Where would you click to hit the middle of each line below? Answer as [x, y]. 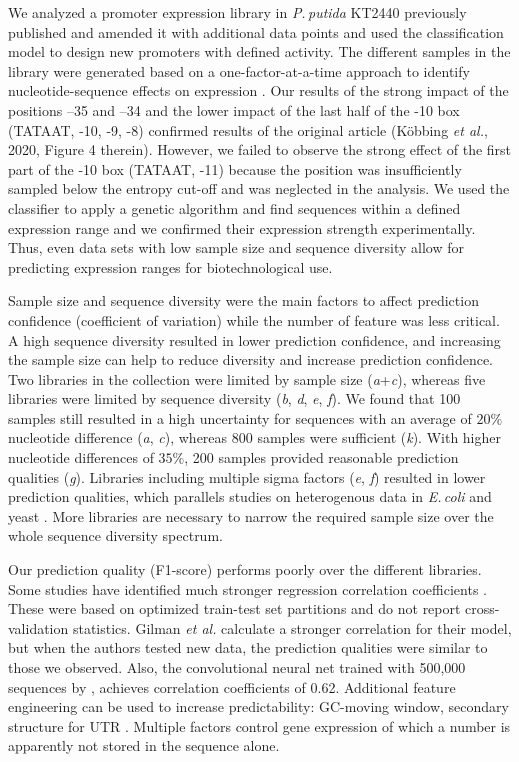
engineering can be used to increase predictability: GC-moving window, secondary [258, 706]
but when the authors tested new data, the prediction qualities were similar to [248, 647]
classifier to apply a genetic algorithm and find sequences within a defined [234, 207]
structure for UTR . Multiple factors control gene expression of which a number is [259, 725]
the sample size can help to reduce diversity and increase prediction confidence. [250, 359]
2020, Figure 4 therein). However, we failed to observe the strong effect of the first [260, 149]
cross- [482, 608]
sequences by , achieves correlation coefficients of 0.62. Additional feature [232, 686]
